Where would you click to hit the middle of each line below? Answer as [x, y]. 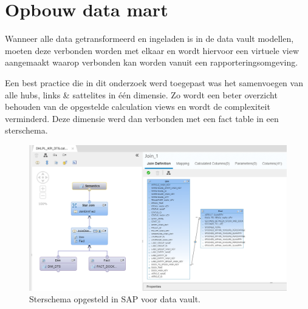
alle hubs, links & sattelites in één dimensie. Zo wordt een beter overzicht [141, 94]
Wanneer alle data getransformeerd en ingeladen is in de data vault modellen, [149, 39]
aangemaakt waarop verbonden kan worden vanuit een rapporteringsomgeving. [152, 62]
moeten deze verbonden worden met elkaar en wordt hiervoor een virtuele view [152, 50]
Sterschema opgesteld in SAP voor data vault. [115, 299]
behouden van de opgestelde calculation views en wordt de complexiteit [138, 107]
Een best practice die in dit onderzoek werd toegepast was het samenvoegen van [154, 82]
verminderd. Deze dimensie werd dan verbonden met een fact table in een [142, 118]
